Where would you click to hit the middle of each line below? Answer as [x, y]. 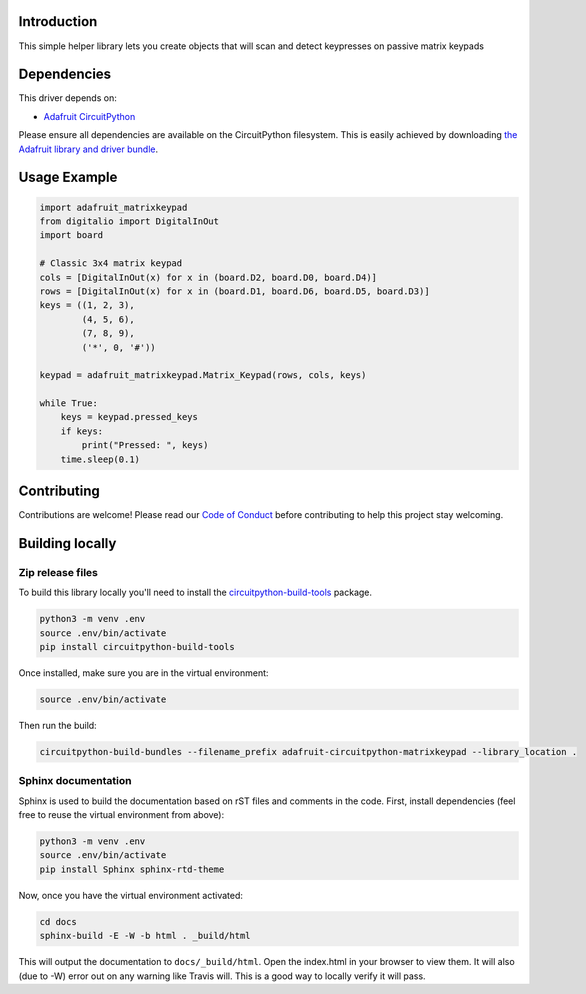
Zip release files [58, 572]
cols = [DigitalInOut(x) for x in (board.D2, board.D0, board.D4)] [208, 277]
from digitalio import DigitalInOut [129, 221]
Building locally [67, 543]
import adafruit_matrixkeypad [113, 207]
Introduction [58, 21]
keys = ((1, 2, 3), [87, 305]
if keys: [82, 431]
